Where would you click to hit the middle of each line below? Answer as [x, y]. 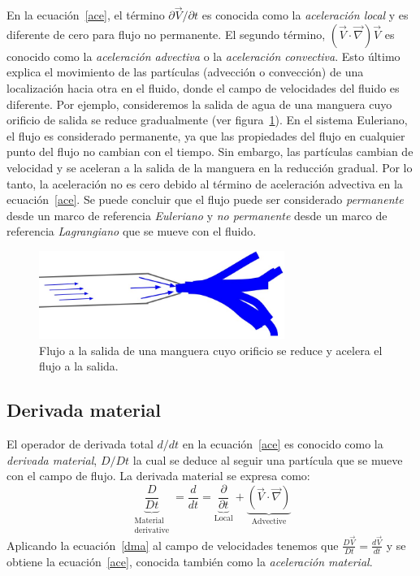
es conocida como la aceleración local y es [305, 15]
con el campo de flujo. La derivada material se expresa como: [158, 476]
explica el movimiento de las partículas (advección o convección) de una [185, 72]
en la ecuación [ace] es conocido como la [283, 444]
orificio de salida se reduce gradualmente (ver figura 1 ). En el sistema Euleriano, [207, 120]
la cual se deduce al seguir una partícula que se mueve [268, 459]
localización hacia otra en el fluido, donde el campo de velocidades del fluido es [203, 88]
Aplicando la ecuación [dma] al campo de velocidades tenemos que [173, 545]
